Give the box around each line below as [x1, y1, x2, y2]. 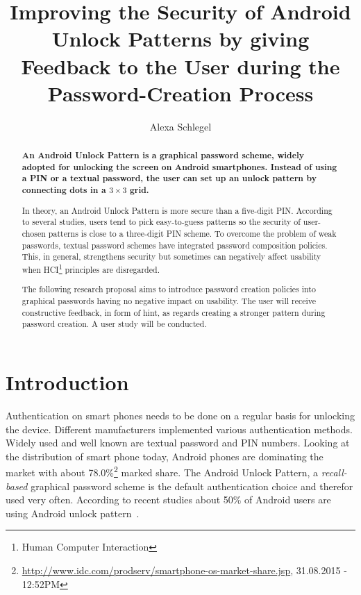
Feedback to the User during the [21, 51, 340, 80]
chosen [22, 227, 46, 239]
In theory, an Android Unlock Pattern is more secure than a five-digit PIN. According [22, 204, 333, 216]
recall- [321, 464, 347, 479]
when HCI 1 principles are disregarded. [22, 261, 160, 275]
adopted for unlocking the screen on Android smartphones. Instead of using [22, 160, 337, 173]
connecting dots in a [22, 184, 106, 196]
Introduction [6, 368, 129, 396]
